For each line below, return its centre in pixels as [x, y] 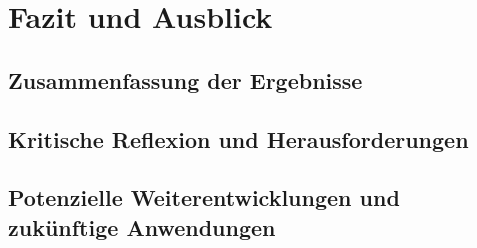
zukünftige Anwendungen [142, 226]
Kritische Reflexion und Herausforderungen [238, 138]
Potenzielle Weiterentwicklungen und [204, 197]
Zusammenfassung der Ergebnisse [185, 79]
